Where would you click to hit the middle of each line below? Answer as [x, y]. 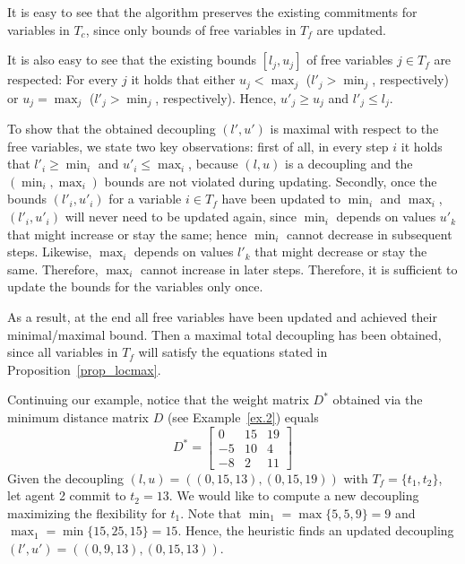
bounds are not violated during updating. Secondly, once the [271, 181]
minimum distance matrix [78, 417]
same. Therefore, [53, 269]
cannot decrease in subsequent [370, 234]
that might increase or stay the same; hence [127, 234]
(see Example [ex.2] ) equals [243, 417]
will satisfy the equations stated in [233, 352]
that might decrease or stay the [341, 252]
